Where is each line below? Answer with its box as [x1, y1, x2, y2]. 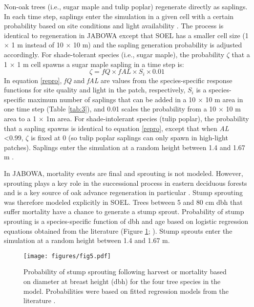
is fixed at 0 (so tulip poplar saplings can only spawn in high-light [31, 132, 228, 143]
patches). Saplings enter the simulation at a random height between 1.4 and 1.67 [4, 142, 245, 152]
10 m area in [205, 94, 243, 104]
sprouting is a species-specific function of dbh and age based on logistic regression [4, 216, 249, 226]
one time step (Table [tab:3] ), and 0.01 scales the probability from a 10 [4, 104, 216, 114]
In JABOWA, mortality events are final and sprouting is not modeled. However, [4, 168, 243, 178]
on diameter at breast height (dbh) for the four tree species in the [23, 276, 221, 286]
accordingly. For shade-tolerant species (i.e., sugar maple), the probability [4, 49, 225, 59]
